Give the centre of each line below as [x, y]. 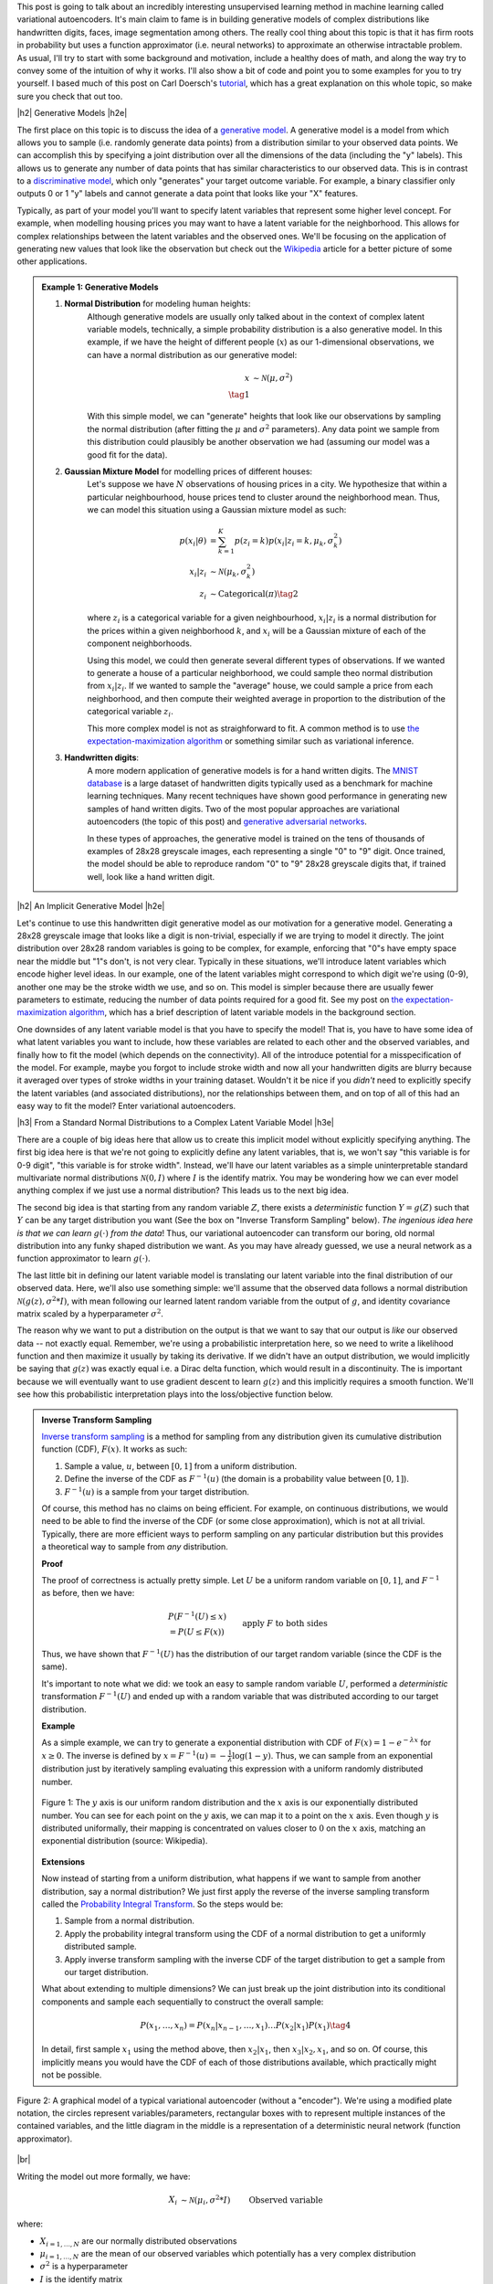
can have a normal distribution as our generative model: [192, 354]
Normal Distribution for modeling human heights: [157, 304]
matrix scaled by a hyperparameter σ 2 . [90, 1313]
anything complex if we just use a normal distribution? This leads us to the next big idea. [183, 1190]
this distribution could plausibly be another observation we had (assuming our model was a [259, 442]
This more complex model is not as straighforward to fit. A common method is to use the [253, 728]
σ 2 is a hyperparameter [84, 2266]
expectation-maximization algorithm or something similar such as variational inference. [251, 741]
